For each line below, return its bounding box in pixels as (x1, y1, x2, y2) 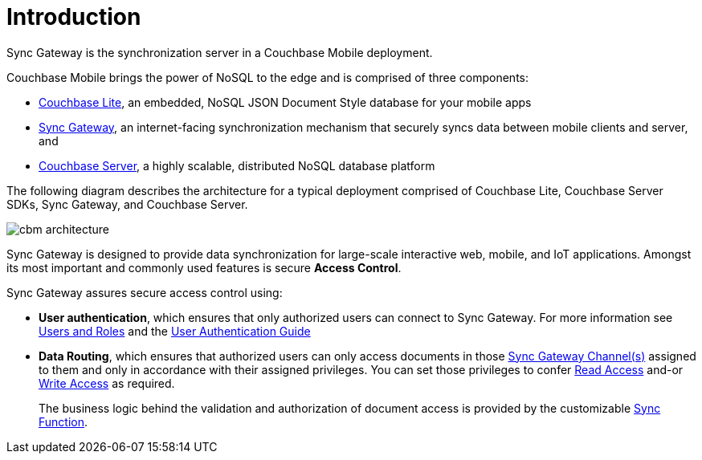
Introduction (6, 3, 141, 31)
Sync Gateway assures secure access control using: (6, 285, 283, 299)
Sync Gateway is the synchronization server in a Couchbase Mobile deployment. (6, 45, 433, 59)
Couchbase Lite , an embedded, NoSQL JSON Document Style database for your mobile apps (39, 95, 532, 109)
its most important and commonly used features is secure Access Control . (6, 260, 402, 275)
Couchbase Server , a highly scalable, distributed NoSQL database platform (39, 158, 435, 173)
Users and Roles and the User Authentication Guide (39, 324, 311, 338)
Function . (39, 414, 88, 429)
